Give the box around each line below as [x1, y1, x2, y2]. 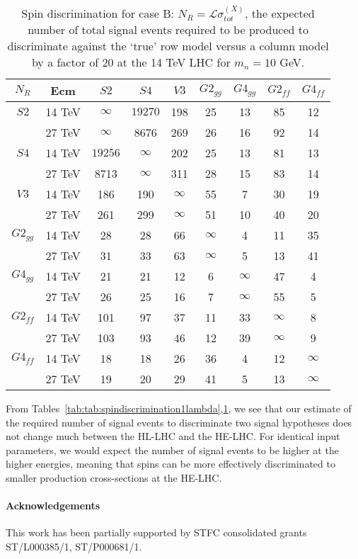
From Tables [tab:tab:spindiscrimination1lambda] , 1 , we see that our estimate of [6, 401, 352, 416]
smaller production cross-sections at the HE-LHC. [6, 470, 222, 485]
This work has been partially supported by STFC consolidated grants [6, 525, 307, 540]
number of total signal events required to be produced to [28, 21, 308, 38]
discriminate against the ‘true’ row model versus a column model [7, 38, 329, 55]
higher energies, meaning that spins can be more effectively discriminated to [6, 456, 335, 471]
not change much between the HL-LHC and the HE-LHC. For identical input [6, 429, 340, 444]
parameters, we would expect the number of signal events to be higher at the [6, 442, 339, 457]
